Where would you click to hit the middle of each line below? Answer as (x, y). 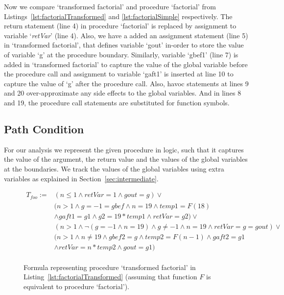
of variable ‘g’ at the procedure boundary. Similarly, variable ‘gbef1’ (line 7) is (121, 54)
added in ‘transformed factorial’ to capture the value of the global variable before (126, 64)
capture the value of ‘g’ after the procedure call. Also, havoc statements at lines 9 (126, 83)
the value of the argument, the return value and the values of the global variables (126, 159)
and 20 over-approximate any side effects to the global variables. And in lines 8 (123, 93)
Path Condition (44, 129)
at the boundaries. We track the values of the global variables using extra (114, 168)
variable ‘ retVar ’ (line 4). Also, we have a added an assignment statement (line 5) (126, 35)
